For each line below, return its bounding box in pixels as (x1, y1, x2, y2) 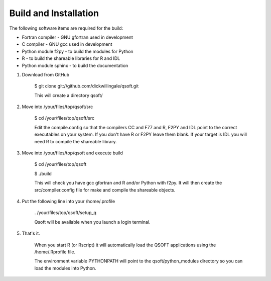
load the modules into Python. (34, 265, 96, 271)
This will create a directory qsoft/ (34, 92, 103, 98)
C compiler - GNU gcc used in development (22, 41, 112, 47)
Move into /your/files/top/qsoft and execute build (22, 150, 123, 156)
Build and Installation (9, 8, 99, 19)
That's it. (22, 230, 40, 236)
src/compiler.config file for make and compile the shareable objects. (34, 186, 176, 193)
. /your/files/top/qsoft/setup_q (34, 210, 96, 216)
